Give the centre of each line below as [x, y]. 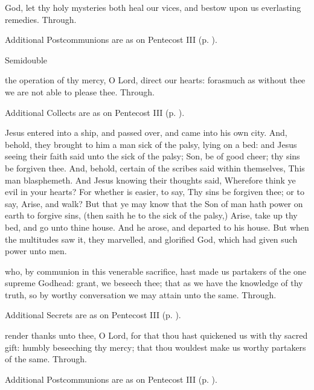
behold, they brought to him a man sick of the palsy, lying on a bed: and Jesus [151, 144]
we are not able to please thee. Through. [80, 91]
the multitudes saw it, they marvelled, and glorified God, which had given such [151, 239]
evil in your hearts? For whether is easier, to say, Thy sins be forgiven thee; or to [155, 192]
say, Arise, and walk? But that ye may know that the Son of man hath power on [154, 203]
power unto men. [36, 251]
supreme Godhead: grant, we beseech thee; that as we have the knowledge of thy [154, 283]
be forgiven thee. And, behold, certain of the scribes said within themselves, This [155, 168]
